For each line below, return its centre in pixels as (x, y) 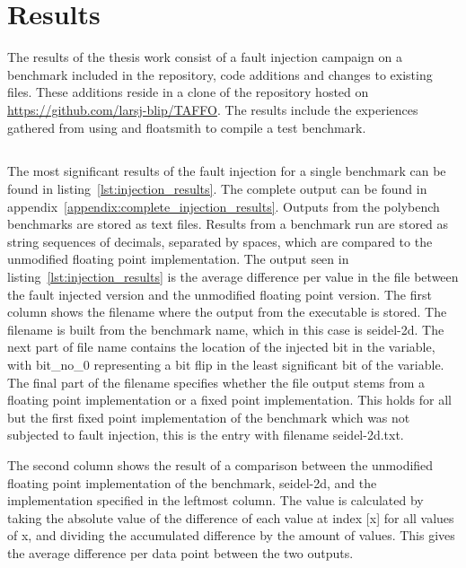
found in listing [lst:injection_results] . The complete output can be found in (217, 189)
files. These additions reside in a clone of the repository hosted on (188, 92)
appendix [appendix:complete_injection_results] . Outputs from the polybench (224, 206)
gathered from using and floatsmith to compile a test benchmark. (187, 127)
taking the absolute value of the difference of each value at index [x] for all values (231, 517)
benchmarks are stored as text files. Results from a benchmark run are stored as (228, 224)
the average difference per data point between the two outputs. (180, 552)
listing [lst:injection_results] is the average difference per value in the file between (233, 277)
